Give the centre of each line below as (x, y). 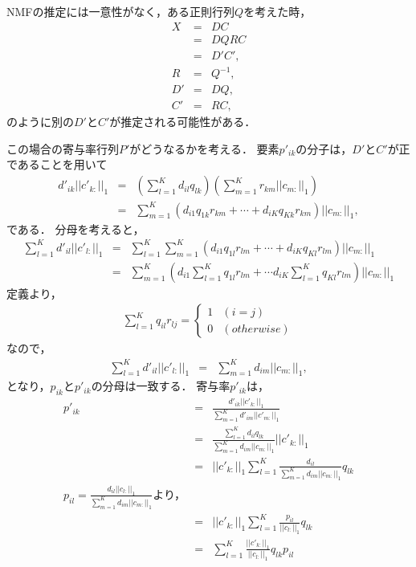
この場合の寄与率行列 (63, 148)
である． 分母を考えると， (75, 228)
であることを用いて (57, 164)
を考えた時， (277, 11)
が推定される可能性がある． (183, 122)
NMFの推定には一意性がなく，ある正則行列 (121, 11)
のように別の (40, 122)
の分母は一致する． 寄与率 (161, 386)
